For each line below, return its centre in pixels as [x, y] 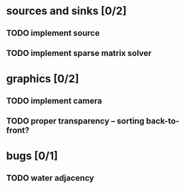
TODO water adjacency [50, 178]
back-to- [163, 121]
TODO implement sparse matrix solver [79, 53]
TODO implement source [53, 33]
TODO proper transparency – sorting [75, 121]
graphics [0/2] [43, 79]
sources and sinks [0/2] [67, 11]
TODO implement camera [54, 100]
